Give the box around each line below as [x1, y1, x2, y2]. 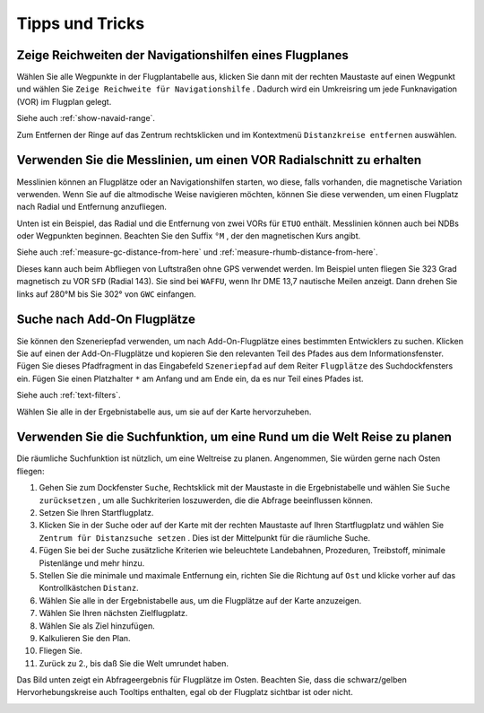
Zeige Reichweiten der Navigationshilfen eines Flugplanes [16, 48, 350, 63]
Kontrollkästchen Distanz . [39, 583, 139, 594]
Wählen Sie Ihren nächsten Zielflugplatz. [39, 608, 188, 619]
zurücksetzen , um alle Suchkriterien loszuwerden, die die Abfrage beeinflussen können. [39, 494, 374, 506]
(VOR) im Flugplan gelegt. [16, 96, 112, 107]
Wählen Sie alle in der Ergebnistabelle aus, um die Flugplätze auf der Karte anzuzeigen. [39, 595, 362, 605]
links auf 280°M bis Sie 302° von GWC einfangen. [16, 288, 196, 300]
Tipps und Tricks [16, 13, 145, 33]
